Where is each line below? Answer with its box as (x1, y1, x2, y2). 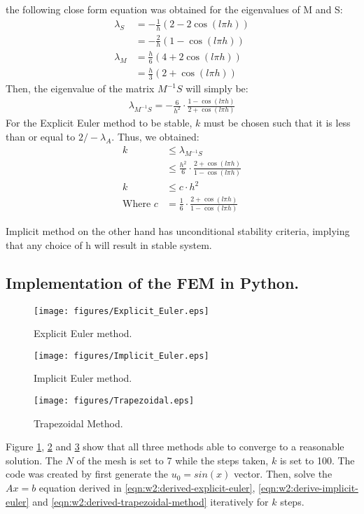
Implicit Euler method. (34, 371, 132, 385)
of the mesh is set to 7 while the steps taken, (76, 452, 269, 467)
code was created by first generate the (6, 466, 169, 481)
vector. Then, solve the (234, 466, 332, 481)
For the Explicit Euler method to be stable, (6, 115, 192, 130)
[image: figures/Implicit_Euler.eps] (34, 350, 209, 361)
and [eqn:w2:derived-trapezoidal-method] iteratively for (32, 494, 269, 508)
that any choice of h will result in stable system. (6, 237, 212, 252)
